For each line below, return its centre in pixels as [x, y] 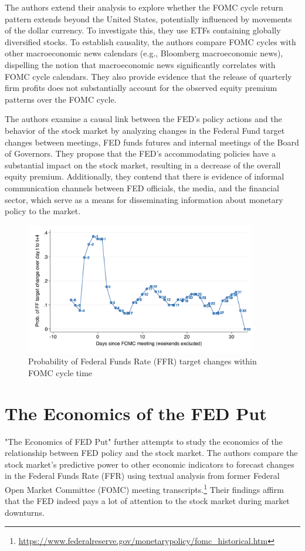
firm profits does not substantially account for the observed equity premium [141, 88]
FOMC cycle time [60, 372]
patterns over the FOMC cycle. [61, 99]
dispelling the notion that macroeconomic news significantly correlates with [140, 64]
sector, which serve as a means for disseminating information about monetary [144, 199]
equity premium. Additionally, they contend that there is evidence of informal [145, 176]
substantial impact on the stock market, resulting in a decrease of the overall [143, 165]
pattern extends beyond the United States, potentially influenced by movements [148, 18]
